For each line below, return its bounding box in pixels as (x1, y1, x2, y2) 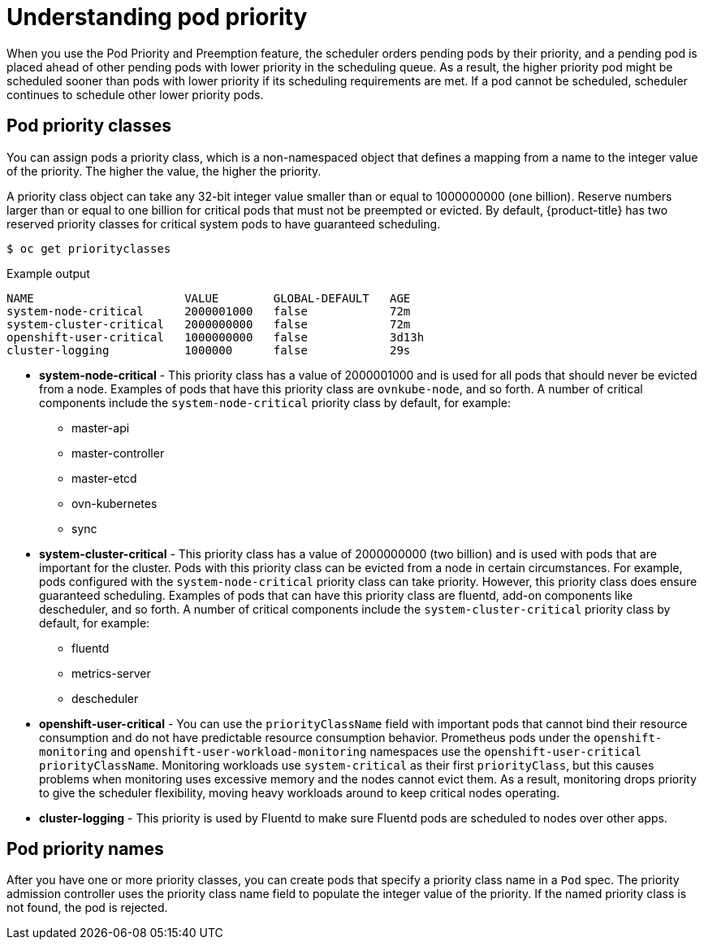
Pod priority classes (6, 115, 172, 137)
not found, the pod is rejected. (6, 900, 168, 915)
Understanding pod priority (6, 3, 308, 31)
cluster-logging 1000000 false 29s (6, 343, 411, 357)
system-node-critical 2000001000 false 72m (6, 304, 411, 318)
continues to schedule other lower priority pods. (6, 87, 264, 102)
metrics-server (71, 666, 151, 680)
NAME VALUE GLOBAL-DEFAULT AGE (6, 291, 411, 305)
